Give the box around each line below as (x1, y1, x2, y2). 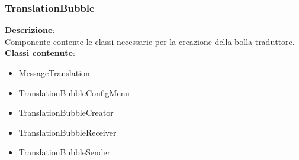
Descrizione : (5, 24, 55, 36)
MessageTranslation (18, 67, 90, 79)
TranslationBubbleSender (18, 146, 111, 158)
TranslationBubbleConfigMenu (18, 86, 130, 99)
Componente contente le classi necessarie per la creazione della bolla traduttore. (5, 35, 295, 47)
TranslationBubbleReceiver (18, 126, 117, 138)
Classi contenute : (5, 47, 75, 59)
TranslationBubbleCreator (18, 106, 114, 119)
